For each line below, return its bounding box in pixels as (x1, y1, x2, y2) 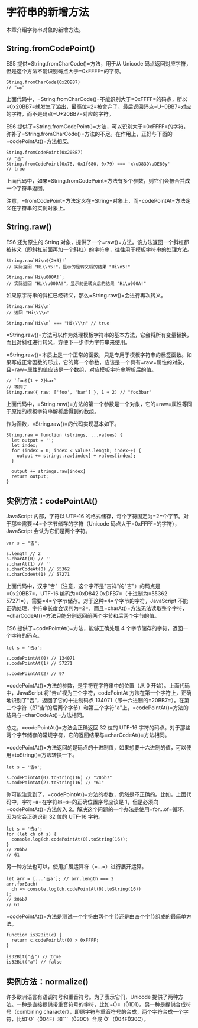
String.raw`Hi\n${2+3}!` (6, 258, 67, 264)
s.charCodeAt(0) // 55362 (6, 566, 70, 572)
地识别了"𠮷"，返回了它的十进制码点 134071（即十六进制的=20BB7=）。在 (6, 697, 184, 704)
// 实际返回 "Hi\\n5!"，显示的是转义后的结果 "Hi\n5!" (6, 264, 131, 270)
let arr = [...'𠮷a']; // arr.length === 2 (6, 876, 114, 882)
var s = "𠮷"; (6, 540, 40, 547)
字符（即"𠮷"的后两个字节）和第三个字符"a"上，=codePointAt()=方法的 (16, 704, 189, 711)
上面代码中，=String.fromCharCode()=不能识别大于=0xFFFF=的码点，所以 (6, 95, 187, 102)
